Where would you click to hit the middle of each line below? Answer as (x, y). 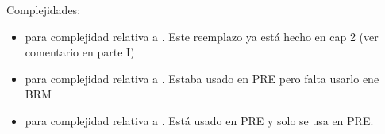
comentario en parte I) (80, 52)
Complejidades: (44, 10)
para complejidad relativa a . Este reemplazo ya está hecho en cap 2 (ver (202, 36)
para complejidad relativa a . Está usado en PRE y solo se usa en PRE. (199, 120)
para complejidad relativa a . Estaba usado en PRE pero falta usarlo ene (202, 78)
